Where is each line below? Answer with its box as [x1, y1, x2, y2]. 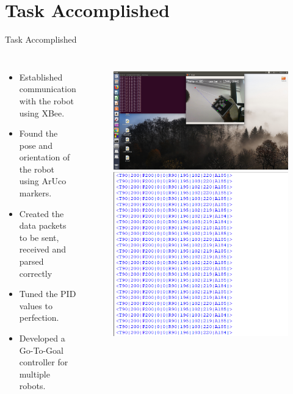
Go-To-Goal [19, 343, 63, 356]
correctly [19, 267, 52, 279]
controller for [19, 356, 68, 368]
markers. [19, 187, 52, 199]
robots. [19, 379, 46, 392]
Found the [19, 127, 58, 140]
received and [19, 243, 67, 256]
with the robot [19, 94, 74, 107]
